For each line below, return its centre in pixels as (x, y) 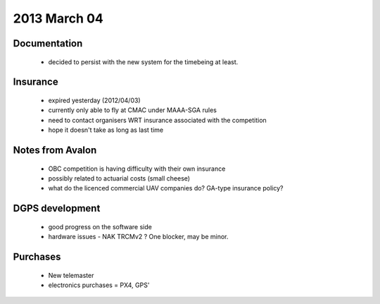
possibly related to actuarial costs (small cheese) (119, 178)
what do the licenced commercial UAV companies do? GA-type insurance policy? (166, 188)
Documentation (48, 43)
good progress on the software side (100, 226)
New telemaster (71, 275)
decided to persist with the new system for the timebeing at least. (143, 62)
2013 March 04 (58, 18)
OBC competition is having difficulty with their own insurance (137, 169)
